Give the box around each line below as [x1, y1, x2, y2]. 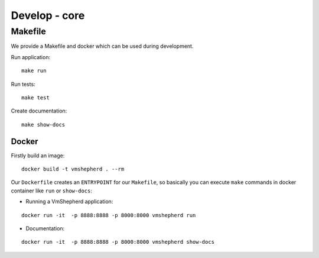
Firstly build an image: [11, 151, 65, 159]
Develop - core [11, 9, 85, 22]
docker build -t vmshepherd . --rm [21, 166, 125, 173]
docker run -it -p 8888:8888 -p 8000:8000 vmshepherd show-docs [21, 238, 215, 246]
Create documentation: [11, 107, 67, 115]
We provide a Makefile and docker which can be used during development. [11, 43, 194, 50]
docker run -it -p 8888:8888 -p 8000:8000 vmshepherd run [21, 212, 196, 218]
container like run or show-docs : [11, 187, 93, 194]
